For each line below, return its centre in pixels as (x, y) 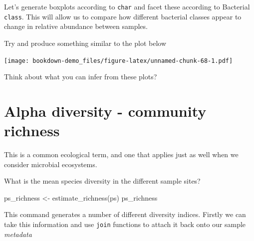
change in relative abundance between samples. (76, 26)
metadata (18, 234)
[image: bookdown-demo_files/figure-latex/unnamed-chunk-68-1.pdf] (119, 61)
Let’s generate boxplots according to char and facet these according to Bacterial (127, 6)
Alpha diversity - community (105, 111)
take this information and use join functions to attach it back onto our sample (125, 224)
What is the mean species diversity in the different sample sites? (102, 181)
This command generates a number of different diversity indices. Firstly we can (125, 214)
